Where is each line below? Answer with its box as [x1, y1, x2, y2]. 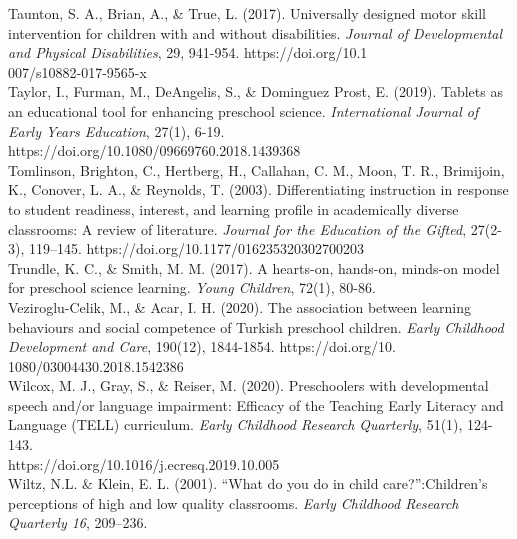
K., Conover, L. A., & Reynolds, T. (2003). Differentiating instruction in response [8, 179, 509, 200]
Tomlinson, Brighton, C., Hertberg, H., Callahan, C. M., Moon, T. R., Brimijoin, [8, 159, 505, 180]
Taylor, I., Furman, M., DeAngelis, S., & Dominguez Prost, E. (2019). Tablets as [8, 81, 503, 102]
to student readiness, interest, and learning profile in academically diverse [8, 198, 459, 219]
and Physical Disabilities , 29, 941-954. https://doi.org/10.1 [8, 42, 368, 63]
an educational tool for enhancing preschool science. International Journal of [8, 100, 479, 121]
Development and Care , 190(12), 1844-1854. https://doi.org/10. [8, 336, 396, 357]
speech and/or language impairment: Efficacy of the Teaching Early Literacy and [8, 394, 504, 415]
